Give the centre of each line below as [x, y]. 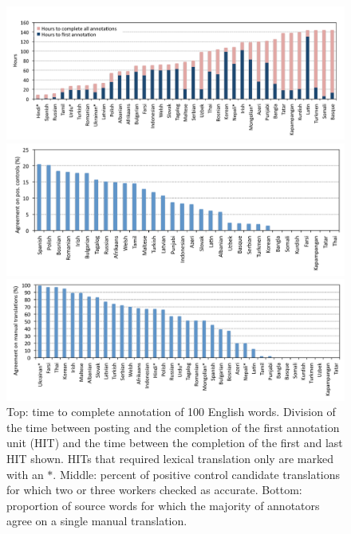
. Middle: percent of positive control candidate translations [197, 474]
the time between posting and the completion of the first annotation [173, 427]
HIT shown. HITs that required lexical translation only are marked [170, 458]
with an [25, 474]
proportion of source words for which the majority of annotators [163, 505]
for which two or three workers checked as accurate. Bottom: [154, 490]
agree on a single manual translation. [97, 521]
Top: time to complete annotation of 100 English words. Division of [171, 412]
